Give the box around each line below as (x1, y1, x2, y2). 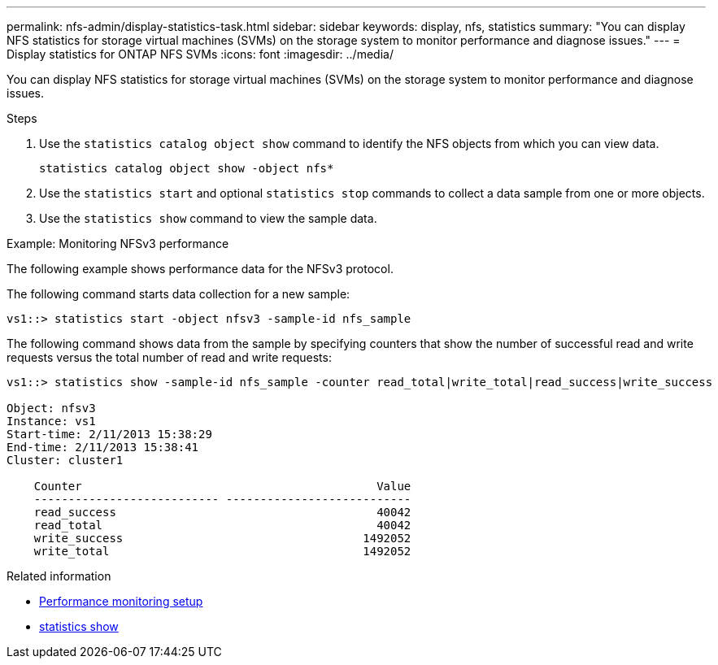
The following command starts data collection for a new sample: (7, 287, 350, 301)
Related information (7, 569, 111, 583)
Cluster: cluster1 (7, 454, 124, 467)
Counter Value (33, 480, 411, 493)
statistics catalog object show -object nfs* (39, 162, 334, 175)
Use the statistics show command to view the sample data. (39, 211, 377, 225)
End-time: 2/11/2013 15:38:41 (7, 441, 199, 454)
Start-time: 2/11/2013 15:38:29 (7, 428, 212, 441)
